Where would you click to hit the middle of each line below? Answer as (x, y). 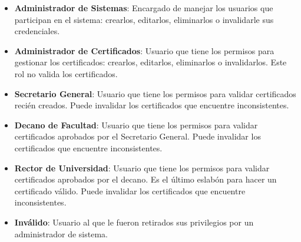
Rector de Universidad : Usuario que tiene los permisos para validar (142, 168)
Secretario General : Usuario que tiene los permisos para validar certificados (155, 93)
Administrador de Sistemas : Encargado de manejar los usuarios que (144, 8)
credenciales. (37, 31)
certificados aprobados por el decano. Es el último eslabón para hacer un (145, 179)
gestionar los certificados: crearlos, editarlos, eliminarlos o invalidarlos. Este (150, 62)
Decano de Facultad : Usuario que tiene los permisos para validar (136, 125)
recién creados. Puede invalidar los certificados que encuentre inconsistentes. (152, 105)
